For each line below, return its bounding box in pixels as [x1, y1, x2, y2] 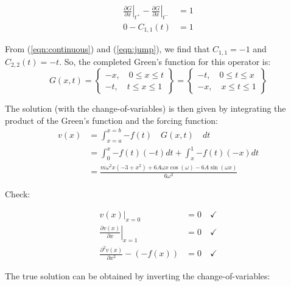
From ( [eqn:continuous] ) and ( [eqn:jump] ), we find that [5, 43, 210, 55]
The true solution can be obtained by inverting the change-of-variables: [5, 269, 270, 282]
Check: [5, 188, 30, 200]
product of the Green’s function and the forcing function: [5, 114, 218, 126]
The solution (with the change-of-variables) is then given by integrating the [5, 102, 286, 115]
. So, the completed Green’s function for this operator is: [59, 55, 271, 67]
